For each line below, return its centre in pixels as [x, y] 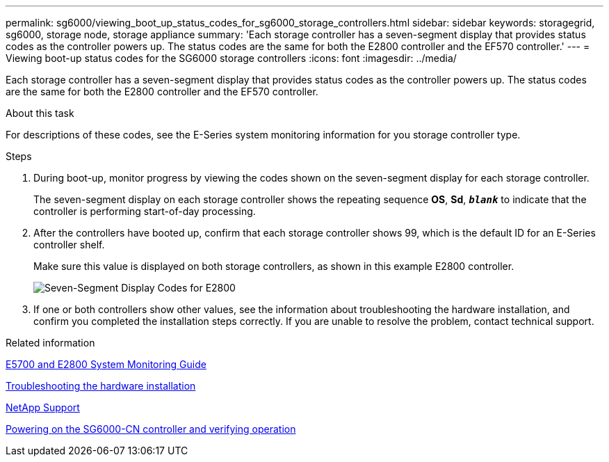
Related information [50, 343]
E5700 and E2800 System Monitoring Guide [106, 364]
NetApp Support [43, 407]
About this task [40, 113]
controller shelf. [69, 245]
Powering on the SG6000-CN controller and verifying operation [151, 429]
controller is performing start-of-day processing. [145, 211]
